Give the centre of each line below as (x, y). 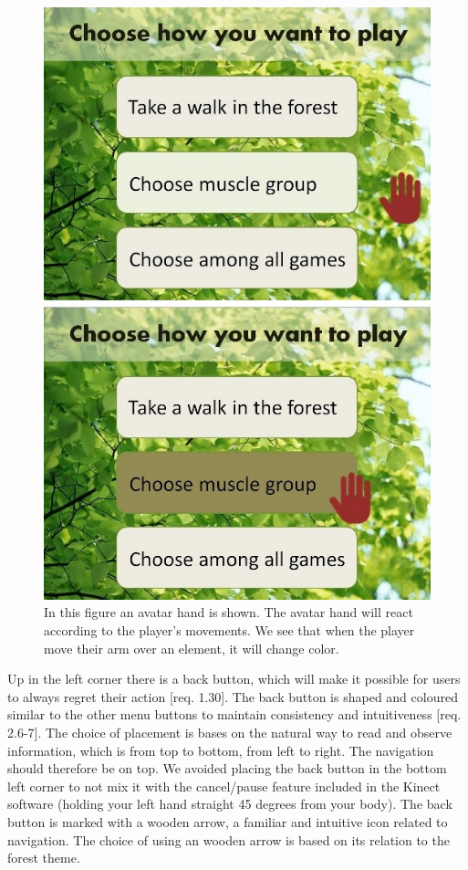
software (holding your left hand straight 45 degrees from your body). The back (230, 804)
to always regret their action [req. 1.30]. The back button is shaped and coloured (233, 696)
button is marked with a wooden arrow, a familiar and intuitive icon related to (228, 821)
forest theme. (44, 858)
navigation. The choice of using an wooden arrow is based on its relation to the (229, 839)
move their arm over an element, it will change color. (192, 648)
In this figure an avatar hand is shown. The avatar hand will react (229, 612)
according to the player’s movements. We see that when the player (229, 629)
